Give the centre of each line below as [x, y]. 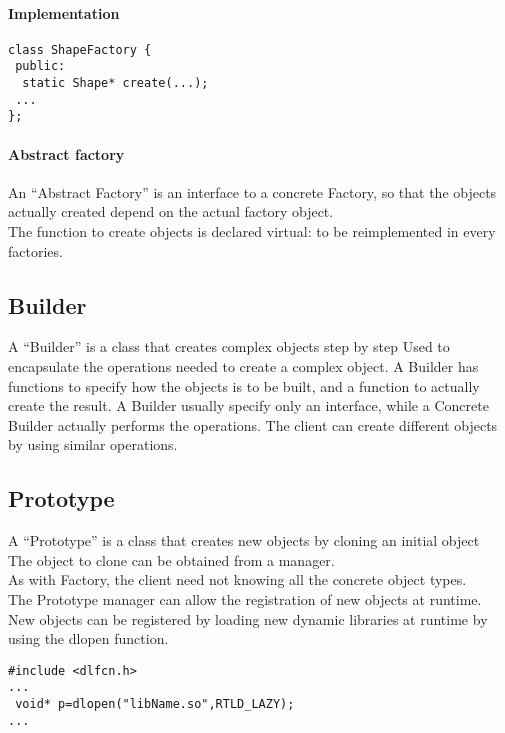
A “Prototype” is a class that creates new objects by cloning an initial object [244, 540]
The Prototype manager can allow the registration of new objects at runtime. [245, 599]
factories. [35, 250]
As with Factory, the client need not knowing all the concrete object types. [237, 579]
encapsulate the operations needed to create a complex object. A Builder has [243, 366]
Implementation [64, 12]
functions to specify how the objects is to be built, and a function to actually [244, 385]
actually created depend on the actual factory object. [171, 211]
